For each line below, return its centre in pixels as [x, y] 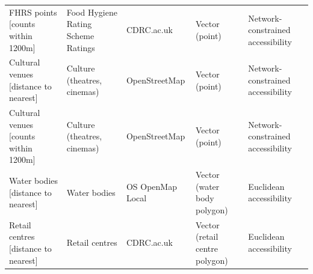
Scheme [80, 35]
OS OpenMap [151, 186]
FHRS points [33, 12]
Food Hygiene [92, 12]
